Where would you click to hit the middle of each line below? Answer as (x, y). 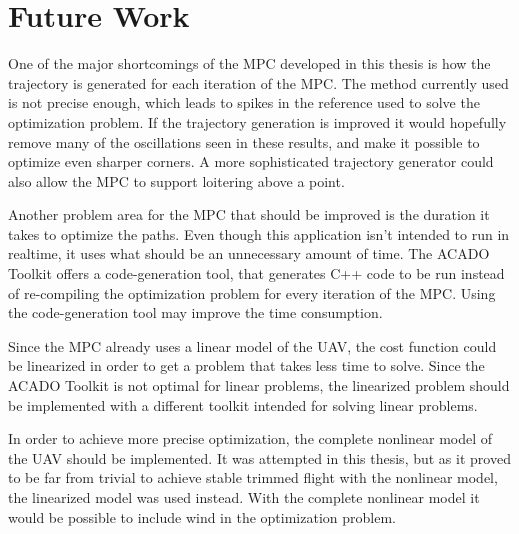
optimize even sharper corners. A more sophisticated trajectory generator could (251, 161)
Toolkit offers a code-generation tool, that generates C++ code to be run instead (256, 273)
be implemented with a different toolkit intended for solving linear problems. (243, 404)
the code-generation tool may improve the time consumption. (195, 312)
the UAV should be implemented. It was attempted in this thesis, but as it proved (259, 457)
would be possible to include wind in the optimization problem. (202, 516)
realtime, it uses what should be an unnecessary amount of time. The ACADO (249, 253)
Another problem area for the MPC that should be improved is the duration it (249, 214)
